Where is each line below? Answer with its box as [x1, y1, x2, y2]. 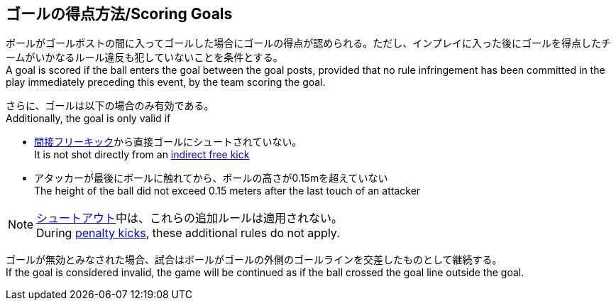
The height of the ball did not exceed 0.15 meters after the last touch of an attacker [34, 185, 421, 197]
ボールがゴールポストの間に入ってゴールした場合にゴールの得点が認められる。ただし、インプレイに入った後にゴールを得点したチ [6, 37, 611, 50]
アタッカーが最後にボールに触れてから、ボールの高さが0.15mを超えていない [34, 172, 388, 185]
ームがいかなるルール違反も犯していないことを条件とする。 [6, 51, 283, 64]
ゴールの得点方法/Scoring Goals [6, 5, 233, 23]
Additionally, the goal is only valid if [6, 112, 171, 125]
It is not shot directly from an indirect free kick [34, 148, 250, 161]
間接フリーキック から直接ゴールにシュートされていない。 [34, 136, 302, 148]
